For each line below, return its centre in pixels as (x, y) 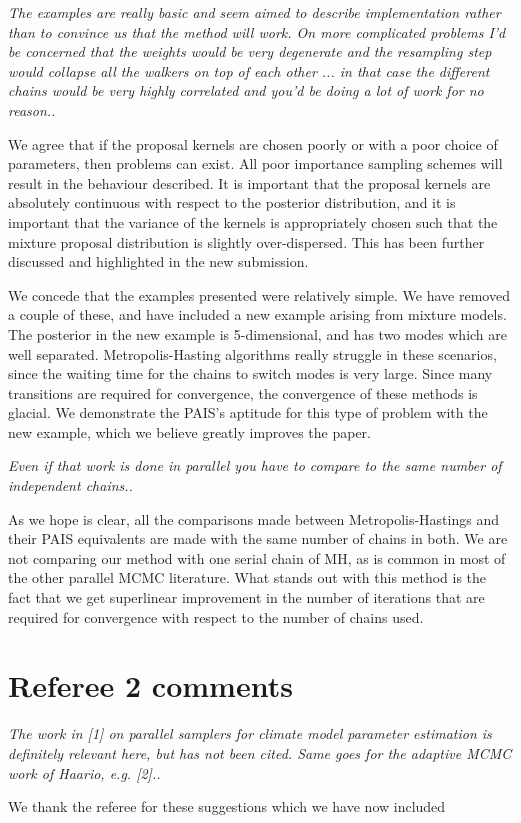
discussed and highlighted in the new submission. (158, 261)
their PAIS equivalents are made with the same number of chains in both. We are (258, 538)
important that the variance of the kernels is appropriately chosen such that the (253, 221)
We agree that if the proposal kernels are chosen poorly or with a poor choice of (253, 143)
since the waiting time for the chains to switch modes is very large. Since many (250, 373)
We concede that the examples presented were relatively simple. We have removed (259, 294)
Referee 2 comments (150, 685)
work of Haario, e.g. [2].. (84, 772)
